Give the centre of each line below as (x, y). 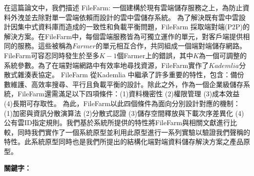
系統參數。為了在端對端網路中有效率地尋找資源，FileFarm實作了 (106, 65)
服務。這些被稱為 (45, 46)
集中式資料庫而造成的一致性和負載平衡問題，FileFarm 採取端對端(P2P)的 (133, 27)
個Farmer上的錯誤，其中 (155, 55)
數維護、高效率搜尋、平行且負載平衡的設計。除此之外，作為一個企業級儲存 (124, 84)
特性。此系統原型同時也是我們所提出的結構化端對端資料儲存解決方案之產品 (124, 142)
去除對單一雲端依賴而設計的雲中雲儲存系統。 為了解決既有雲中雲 (135, 17)
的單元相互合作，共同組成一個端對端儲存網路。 (171, 46)
